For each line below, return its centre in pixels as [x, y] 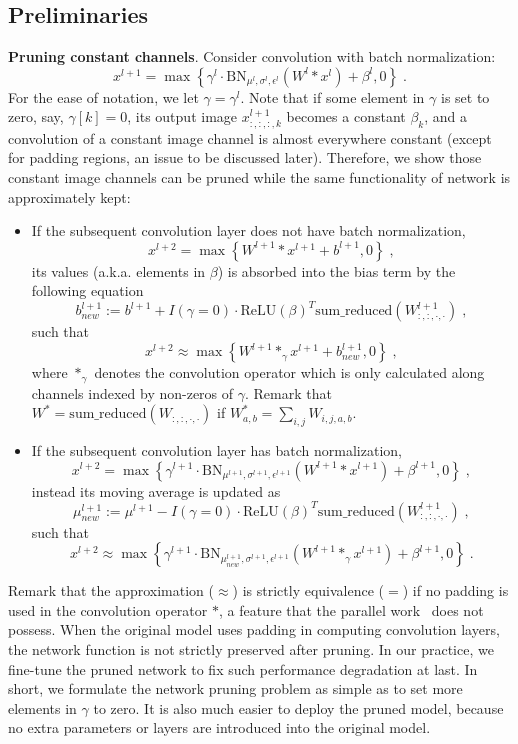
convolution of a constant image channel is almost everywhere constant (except [250, 137]
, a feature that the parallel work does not [351, 609]
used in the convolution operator [108, 609]
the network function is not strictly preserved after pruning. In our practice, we [251, 648]
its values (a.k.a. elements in [118, 270]
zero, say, [36, 116]
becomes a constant [346, 116]
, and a [446, 116]
